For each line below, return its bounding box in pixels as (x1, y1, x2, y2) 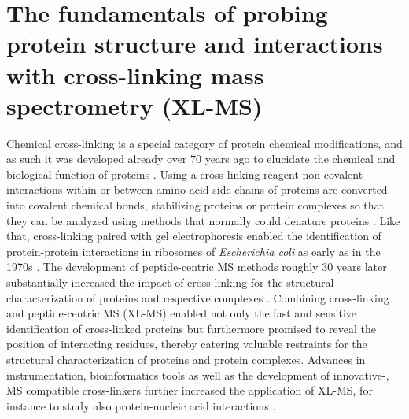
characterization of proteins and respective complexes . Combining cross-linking (6, 289, 389, 306)
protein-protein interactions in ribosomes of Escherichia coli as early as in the (6, 243, 381, 259)
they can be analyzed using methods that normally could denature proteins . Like (6, 212, 400, 228)
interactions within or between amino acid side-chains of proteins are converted (6, 181, 388, 198)
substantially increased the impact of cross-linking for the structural (6, 274, 334, 291)
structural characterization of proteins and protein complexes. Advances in (6, 351, 366, 367)
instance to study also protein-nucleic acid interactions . (6, 397, 276, 413)
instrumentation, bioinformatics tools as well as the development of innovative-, (6, 366, 389, 383)
